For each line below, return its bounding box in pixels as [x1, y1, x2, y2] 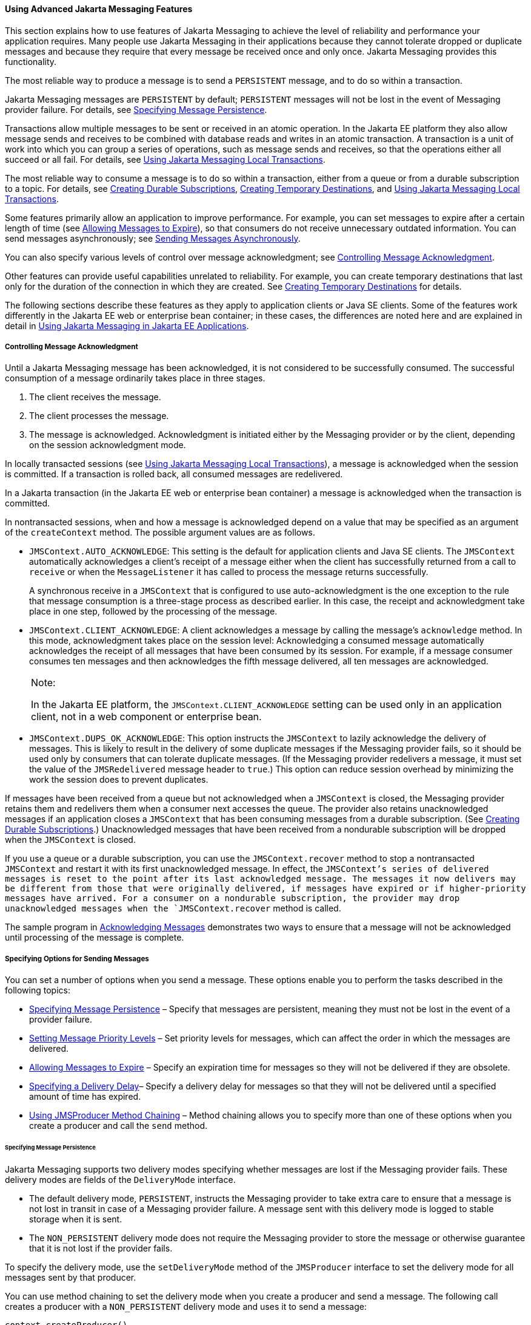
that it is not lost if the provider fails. [29, 1242, 173, 1253]
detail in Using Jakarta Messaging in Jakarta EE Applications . [5, 320, 249, 331]
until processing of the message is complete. [5, 932, 184, 943]
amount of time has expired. [29, 1091, 141, 1102]
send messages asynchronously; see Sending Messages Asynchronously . [5, 233, 301, 244]
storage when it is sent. [29, 1213, 122, 1224]
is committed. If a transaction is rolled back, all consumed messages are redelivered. [5, 469, 343, 480]
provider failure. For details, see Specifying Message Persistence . [5, 104, 267, 115]
